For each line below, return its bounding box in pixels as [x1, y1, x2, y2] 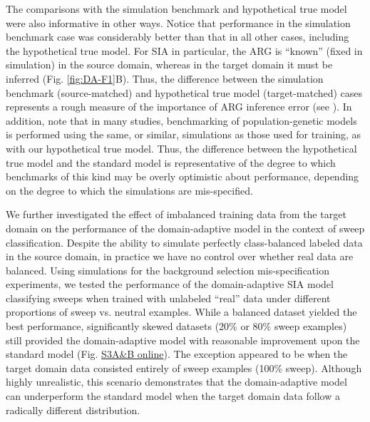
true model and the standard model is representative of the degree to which [6, 155, 336, 170]
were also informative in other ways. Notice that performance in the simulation [6, 15, 351, 30]
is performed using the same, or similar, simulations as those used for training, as [6, 127, 361, 142]
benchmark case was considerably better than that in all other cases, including [6, 29, 349, 44]
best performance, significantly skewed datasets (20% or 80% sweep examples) [6, 319, 347, 334]
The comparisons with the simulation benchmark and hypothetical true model [6, 1, 347, 16]
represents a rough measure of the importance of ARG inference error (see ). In [6, 99, 352, 114]
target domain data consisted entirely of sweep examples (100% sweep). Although [6, 360, 362, 375]
